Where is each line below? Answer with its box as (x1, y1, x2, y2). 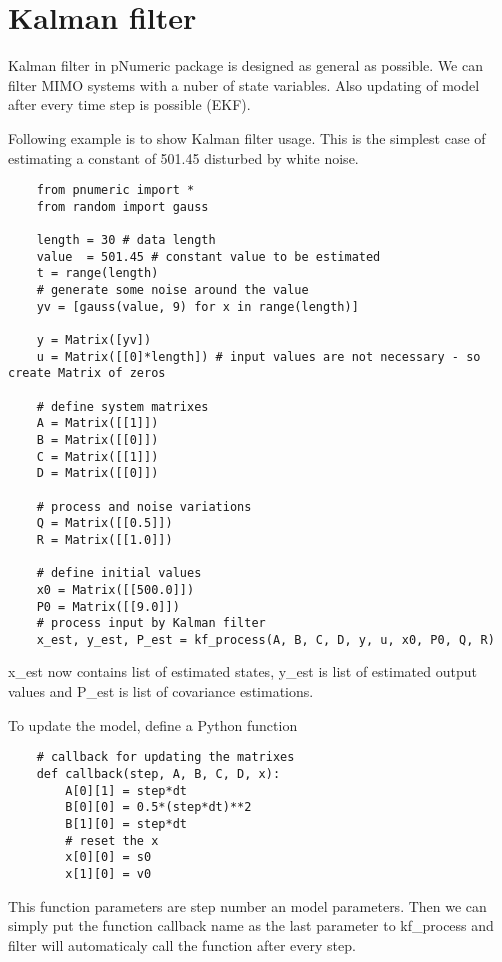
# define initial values (36, 566, 202, 581)
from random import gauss (36, 199, 209, 214)
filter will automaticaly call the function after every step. (8, 934, 356, 955)
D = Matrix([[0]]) (36, 466, 159, 481)
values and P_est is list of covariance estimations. (8, 681, 314, 702)
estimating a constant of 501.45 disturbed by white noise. (8, 147, 359, 168)
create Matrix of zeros (8, 366, 166, 381)
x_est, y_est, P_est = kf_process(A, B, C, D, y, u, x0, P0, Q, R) (36, 632, 495, 647)
